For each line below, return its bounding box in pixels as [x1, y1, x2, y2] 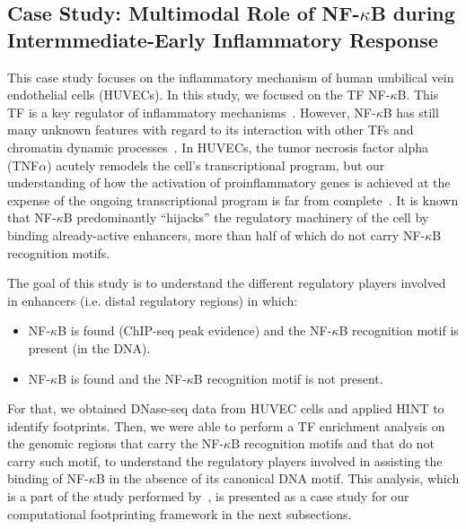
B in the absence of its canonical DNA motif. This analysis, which [95, 469, 460, 488]
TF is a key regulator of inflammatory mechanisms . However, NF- [7, 102, 376, 121]
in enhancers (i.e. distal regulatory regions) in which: [7, 291, 298, 309]
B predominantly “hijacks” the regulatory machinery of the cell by [63, 208, 429, 227]
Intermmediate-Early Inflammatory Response [7, 25, 438, 53]
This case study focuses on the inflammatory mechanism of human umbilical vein [7, 67, 454, 86]
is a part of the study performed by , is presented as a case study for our [7, 487, 409, 506]
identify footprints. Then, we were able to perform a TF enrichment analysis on [7, 416, 445, 435]
